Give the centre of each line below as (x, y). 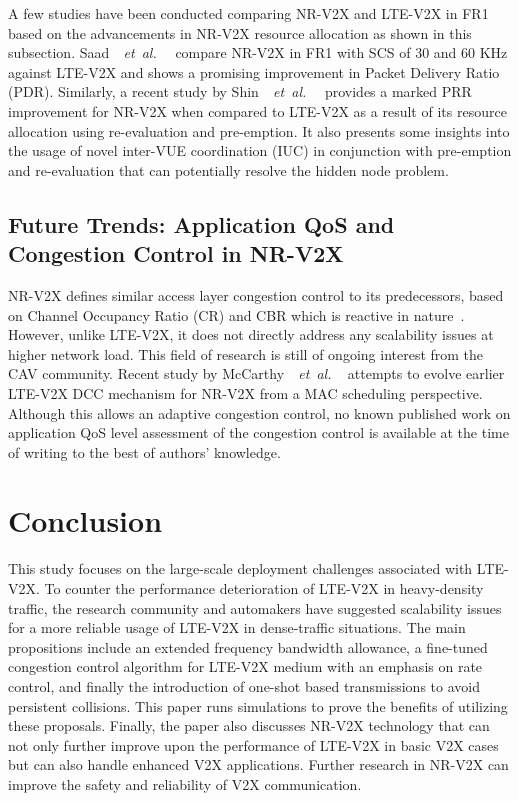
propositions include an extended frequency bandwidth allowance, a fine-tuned (248, 646)
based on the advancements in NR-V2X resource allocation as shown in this (240, 32)
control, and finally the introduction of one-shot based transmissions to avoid (244, 685)
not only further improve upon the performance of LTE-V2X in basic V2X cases (253, 744)
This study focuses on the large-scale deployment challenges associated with (240, 568)
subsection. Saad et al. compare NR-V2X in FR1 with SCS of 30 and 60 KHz (258, 52)
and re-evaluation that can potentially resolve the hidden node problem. (228, 169)
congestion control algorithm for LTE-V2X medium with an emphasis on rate (245, 666)
